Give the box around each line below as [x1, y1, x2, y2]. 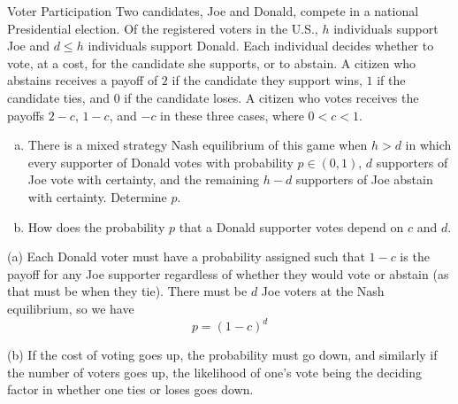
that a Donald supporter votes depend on [179, 217, 404, 236]
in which [405, 136, 452, 154]
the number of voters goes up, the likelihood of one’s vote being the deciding [7, 362, 422, 381]
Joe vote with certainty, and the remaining [27, 170, 260, 189]
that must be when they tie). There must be [7, 282, 248, 300]
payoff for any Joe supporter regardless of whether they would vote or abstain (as [7, 264, 449, 283]
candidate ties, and [7, 88, 110, 106]
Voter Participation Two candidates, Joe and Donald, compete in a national [7, 2, 419, 19]
